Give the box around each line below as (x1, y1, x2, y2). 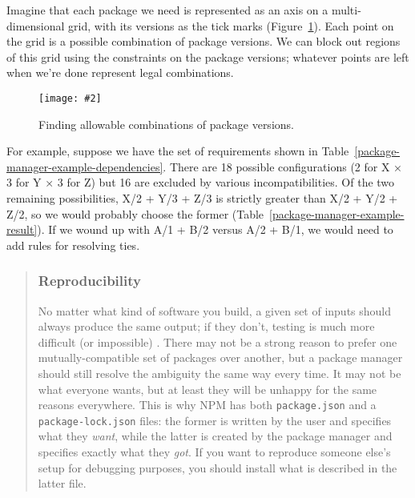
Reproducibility (38, 271, 141, 291)
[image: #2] (38, 92, 102, 104)
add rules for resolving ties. (6, 236, 140, 253)
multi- (331, 2, 361, 18)
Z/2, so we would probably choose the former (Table (6, 205, 264, 222)
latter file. (38, 475, 87, 492)
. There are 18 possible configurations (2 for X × (163, 158, 402, 175)
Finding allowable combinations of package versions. (38, 115, 294, 132)
